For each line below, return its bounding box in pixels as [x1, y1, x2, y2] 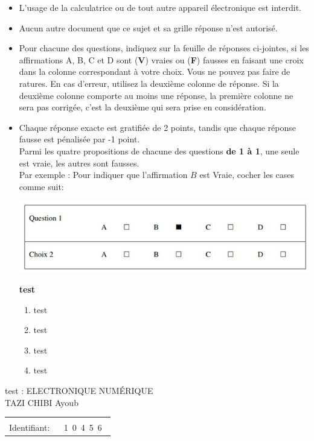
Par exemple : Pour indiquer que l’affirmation [19, 168, 188, 181]
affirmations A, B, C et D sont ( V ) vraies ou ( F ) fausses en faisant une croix [19, 53, 304, 66]
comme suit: [19, 180, 64, 192]
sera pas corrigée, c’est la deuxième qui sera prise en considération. [19, 101, 266, 113]
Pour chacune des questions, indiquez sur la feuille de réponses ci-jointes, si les [19, 42, 309, 54]
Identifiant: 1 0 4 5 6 [9, 421, 102, 434]
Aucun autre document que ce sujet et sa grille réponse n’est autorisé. [19, 21, 278, 34]
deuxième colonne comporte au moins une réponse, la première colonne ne [19, 89, 293, 101]
